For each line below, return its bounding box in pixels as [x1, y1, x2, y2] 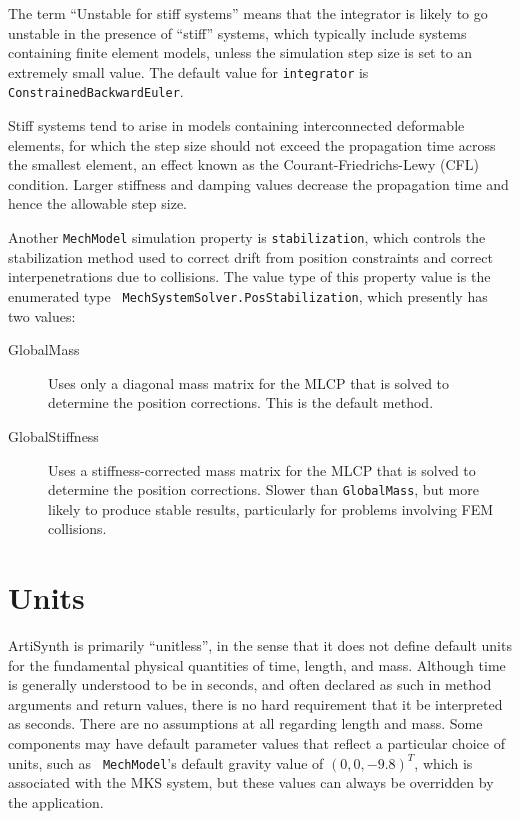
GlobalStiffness [8, 425, 99, 446]
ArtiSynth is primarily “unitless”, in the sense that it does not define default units [8, 635, 512, 656]
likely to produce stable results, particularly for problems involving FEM [48, 498, 494, 519]
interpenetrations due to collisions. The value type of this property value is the [8, 266, 491, 287]
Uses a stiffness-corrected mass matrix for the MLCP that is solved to [48, 459, 476, 480]
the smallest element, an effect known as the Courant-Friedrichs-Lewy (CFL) [8, 154, 479, 175]
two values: [8, 305, 76, 326]
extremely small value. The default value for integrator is [8, 61, 369, 82]
